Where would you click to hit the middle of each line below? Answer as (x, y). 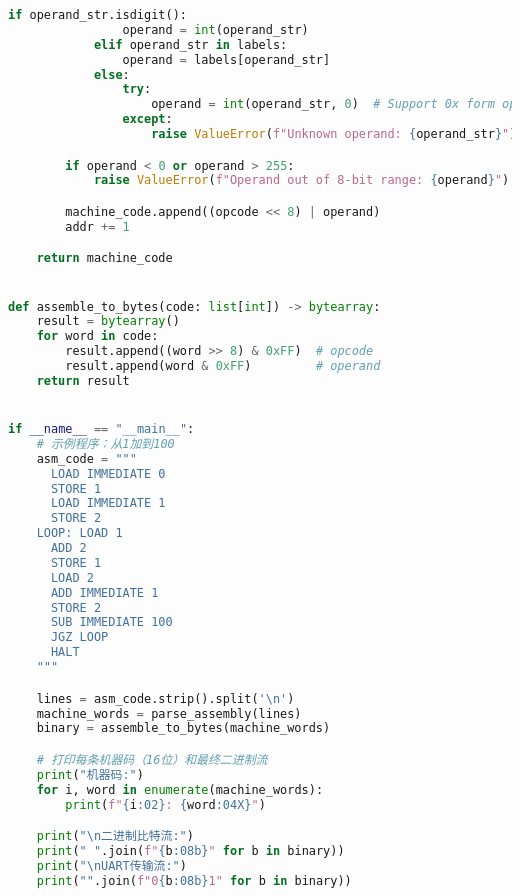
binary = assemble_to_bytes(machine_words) (183, 728)
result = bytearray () (108, 321)
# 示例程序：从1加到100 (105, 443)
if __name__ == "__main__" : (101, 429)
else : (111, 74)
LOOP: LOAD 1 (79, 533)
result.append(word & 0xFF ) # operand (223, 366)
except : (147, 119)
